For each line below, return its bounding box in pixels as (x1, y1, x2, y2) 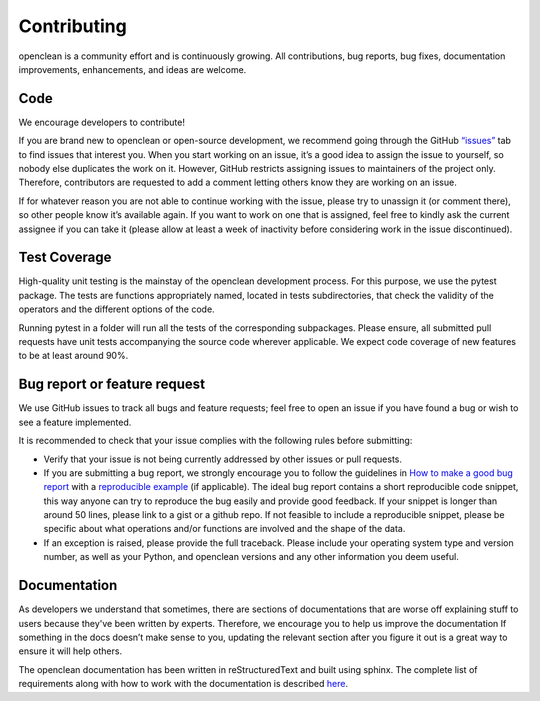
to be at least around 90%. (18, 350, 129, 362)
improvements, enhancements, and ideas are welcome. (18, 63, 247, 75)
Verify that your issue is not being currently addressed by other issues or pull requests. (43, 453, 403, 465)
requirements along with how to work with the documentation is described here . (18, 678, 349, 690)
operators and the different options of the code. (18, 303, 215, 315)
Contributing (18, 15, 127, 37)
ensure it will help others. (18, 645, 123, 657)
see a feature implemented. (18, 416, 132, 428)
